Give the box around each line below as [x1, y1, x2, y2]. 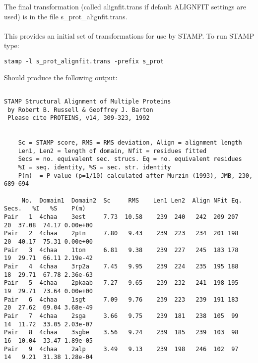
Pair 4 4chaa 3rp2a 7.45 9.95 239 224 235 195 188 [4, 263, 239, 270]
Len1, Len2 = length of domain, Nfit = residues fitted [18, 147, 207, 155]
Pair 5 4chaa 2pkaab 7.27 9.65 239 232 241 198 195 [4, 279, 239, 287]
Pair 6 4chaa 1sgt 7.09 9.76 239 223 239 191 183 [4, 296, 239, 303]
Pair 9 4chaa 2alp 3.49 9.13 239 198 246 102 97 [4, 345, 239, 353]
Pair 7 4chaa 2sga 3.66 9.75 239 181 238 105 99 [4, 312, 239, 319]
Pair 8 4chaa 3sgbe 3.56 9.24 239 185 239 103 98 [4, 329, 239, 336]
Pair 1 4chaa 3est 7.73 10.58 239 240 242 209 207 [4, 213, 239, 221]
